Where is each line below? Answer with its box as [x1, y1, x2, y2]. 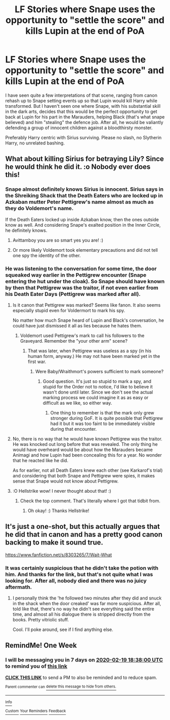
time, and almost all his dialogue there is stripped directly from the [12, 611, 151, 617]
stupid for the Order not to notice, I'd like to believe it [42, 383, 153, 389]
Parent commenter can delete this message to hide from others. [5, 684, 116, 689]
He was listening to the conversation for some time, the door [5, 265, 157, 272]
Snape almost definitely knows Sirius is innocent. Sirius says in [5, 186, 163, 193]
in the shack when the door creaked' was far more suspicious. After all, [12, 601, 161, 607]
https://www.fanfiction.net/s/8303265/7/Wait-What [5, 552, 112, 558]
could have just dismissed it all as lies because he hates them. [12, 322, 143, 328]
